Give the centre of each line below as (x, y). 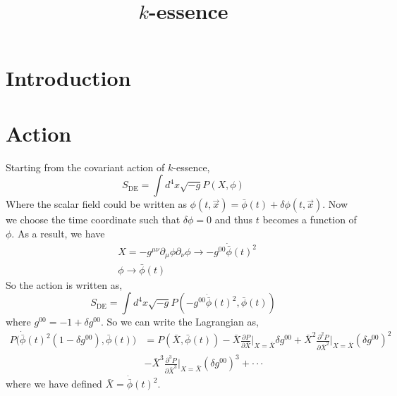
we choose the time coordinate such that (93, 219)
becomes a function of (310, 219)
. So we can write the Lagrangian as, (179, 322)
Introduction (68, 78)
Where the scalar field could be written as (96, 204)
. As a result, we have (58, 233)
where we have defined (54, 384)
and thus (234, 219)
